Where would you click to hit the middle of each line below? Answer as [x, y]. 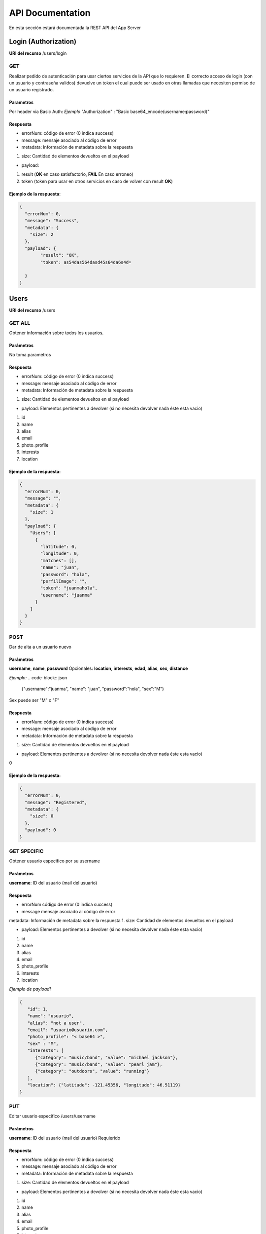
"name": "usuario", [51, 1016]
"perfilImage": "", [64, 581]
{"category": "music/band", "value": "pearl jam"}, [99, 1064]
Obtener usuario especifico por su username [55, 861]
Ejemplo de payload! [30, 989]
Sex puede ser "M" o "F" [34, 700]
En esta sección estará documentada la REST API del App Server [75, 28]
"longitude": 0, [60, 554]
